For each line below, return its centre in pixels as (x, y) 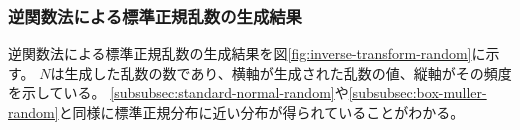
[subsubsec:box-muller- (417, 92)
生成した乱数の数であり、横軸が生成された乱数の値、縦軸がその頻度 (288, 72)
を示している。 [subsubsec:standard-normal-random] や (178, 92)
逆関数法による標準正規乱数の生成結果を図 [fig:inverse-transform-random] (240, 53)
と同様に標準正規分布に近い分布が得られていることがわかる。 (261, 112)
